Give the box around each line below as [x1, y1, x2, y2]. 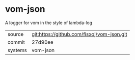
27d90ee [31, 38, 54, 45]
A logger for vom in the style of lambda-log [5, 20, 92, 26]
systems [7, 47, 27, 54]
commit [7, 38, 25, 45]
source [7, 30, 24, 37]
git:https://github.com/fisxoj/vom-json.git [31, 30, 128, 37]
